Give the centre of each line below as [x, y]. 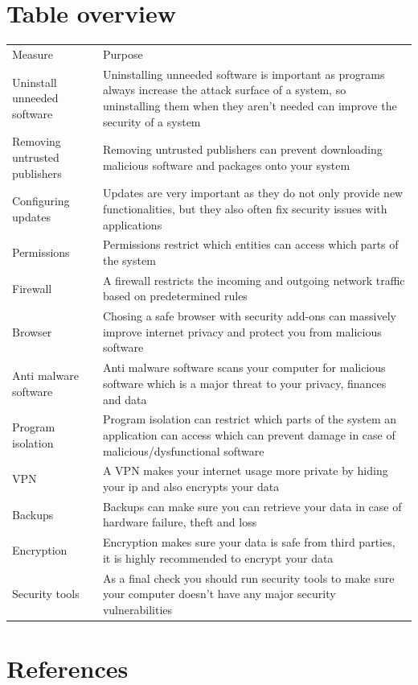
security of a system [152, 121]
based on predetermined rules [175, 296]
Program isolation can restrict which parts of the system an [250, 419]
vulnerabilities [137, 609]
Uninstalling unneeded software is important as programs [244, 74]
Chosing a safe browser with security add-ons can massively [249, 316]
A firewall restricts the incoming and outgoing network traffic [254, 280]
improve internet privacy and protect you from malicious [242, 331]
